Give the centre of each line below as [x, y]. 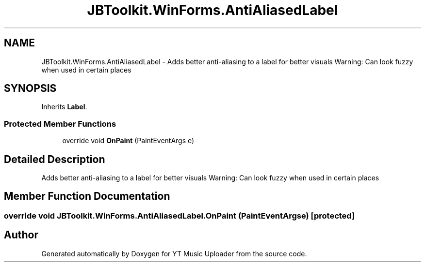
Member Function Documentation [87, 196]
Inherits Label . [64, 107]
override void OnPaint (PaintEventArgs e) [128, 141]
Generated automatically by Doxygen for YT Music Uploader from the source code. [174, 253]
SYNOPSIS [30, 89]
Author [21, 235]
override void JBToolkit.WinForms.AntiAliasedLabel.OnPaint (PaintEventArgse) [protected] [180, 215]
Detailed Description [55, 159]
